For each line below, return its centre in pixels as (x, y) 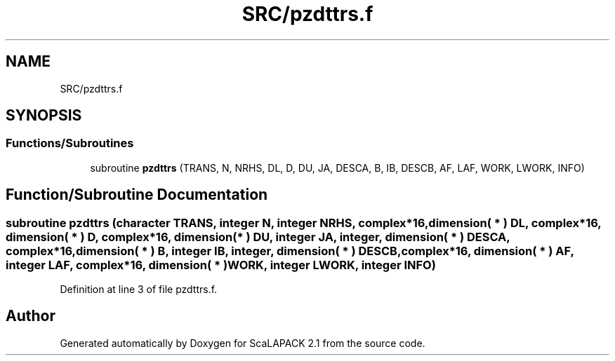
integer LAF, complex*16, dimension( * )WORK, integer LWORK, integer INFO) (221, 265)
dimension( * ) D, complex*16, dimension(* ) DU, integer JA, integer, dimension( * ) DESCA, (258, 237)
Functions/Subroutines (70, 143)
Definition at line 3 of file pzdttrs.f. (139, 290)
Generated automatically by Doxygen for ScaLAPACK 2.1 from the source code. (243, 343)
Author (31, 316)
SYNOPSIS (44, 116)
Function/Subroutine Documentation (137, 195)
